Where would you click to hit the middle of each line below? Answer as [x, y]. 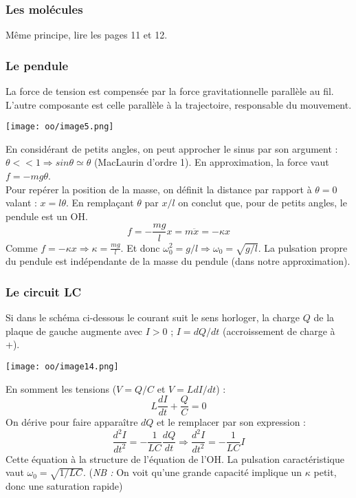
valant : [21, 203]
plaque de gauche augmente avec [74, 331]
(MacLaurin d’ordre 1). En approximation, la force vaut [211, 162]
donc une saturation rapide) [64, 486]
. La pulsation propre [303, 247]
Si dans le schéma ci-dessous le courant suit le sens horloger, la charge [153, 317]
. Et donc [140, 247]
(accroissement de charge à [279, 331]
